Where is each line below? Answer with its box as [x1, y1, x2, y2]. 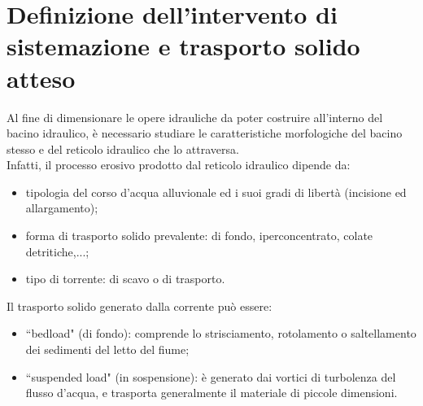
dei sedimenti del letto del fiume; [25, 341, 190, 358]
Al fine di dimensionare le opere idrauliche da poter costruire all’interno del [7, 108, 383, 125]
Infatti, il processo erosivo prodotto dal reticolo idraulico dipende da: [7, 156, 351, 173]
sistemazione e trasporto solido [7, 29, 360, 63]
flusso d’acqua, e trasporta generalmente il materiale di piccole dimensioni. [25, 384, 398, 401]
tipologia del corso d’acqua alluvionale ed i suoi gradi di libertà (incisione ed [25, 183, 407, 200]
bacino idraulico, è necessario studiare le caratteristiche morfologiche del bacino [7, 124, 403, 142]
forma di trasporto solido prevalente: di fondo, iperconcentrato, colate [25, 227, 373, 244]
